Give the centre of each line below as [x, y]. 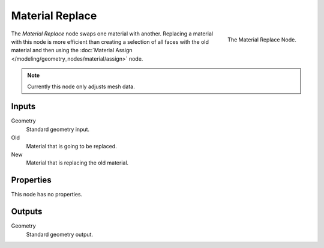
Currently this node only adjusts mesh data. [81, 86]
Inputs [23, 107]
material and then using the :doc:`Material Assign [72, 50]
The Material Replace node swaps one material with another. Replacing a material [112, 34]
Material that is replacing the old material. [77, 163]
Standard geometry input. [58, 129]
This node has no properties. [47, 195]
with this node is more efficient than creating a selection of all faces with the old [110, 41]
